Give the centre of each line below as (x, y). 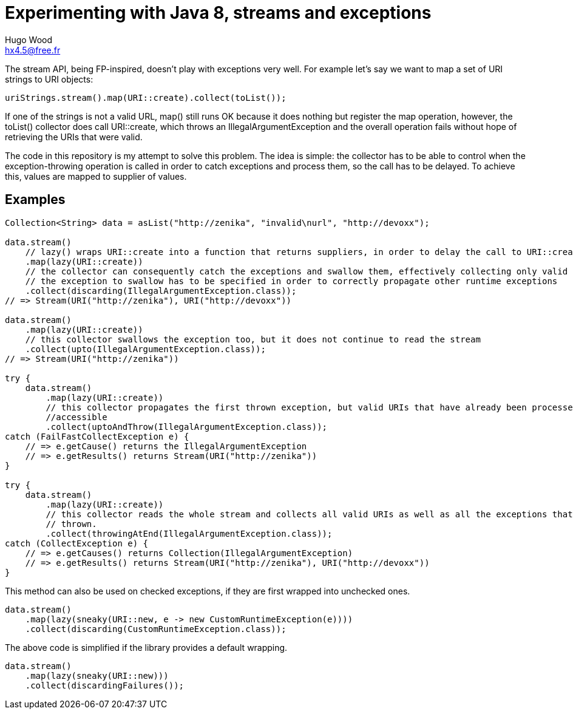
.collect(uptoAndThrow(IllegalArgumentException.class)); (187, 427)
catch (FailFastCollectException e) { (97, 436)
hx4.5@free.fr (33, 50)
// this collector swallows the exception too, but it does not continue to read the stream (253, 339)
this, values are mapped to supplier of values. (96, 176)
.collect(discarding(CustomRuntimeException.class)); (156, 629)
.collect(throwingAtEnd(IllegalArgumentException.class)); (189, 533)
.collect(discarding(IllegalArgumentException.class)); (161, 291)
